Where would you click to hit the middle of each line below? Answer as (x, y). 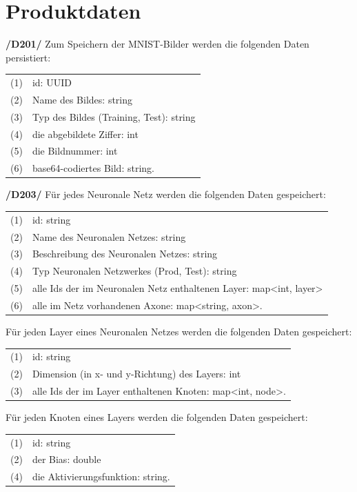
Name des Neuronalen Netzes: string (109, 236)
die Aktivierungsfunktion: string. (101, 476)
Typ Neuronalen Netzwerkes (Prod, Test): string (134, 271)
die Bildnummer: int (75, 151)
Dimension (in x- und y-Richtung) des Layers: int (136, 374)
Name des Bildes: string (82, 99)
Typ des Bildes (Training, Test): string (114, 116)
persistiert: (28, 57)
